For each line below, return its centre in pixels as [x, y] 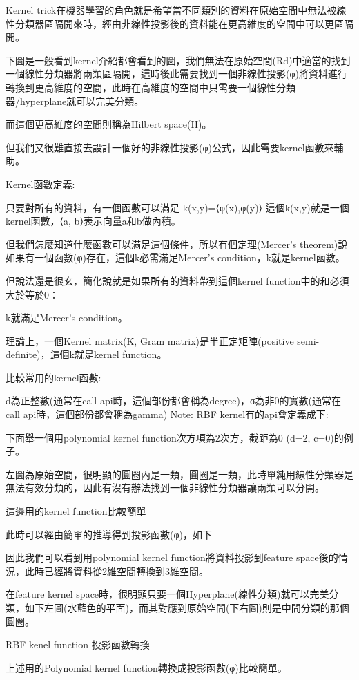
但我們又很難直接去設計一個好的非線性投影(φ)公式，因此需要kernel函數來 [170, 147]
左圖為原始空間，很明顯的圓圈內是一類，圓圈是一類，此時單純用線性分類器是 [179, 474]
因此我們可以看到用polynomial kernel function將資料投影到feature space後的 [172, 557]
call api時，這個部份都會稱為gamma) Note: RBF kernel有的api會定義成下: [167, 414]
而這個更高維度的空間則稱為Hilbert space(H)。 [109, 124]
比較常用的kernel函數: [54, 377]
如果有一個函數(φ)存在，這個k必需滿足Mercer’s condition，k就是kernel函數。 [175, 257]
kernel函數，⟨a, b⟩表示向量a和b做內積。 [93, 221]
